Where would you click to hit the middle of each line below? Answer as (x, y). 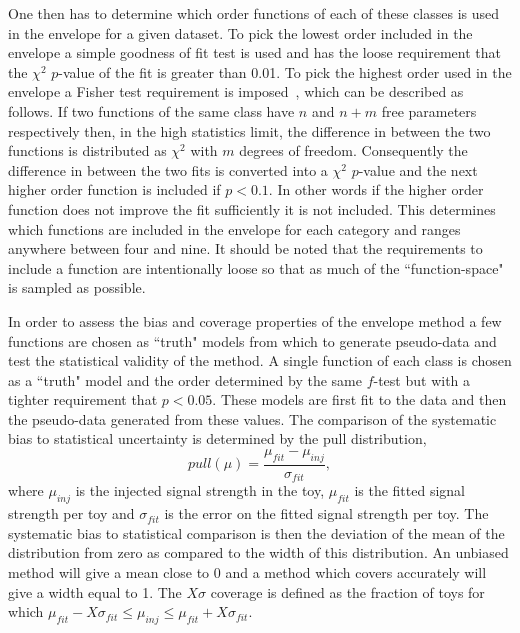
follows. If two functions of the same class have (151, 110)
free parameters (429, 110)
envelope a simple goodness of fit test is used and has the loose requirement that (254, 52)
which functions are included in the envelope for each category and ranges (234, 228)
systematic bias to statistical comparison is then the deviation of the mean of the (256, 532)
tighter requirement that (83, 399)
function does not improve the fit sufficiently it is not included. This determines (252, 208)
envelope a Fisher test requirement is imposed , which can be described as (236, 91)
